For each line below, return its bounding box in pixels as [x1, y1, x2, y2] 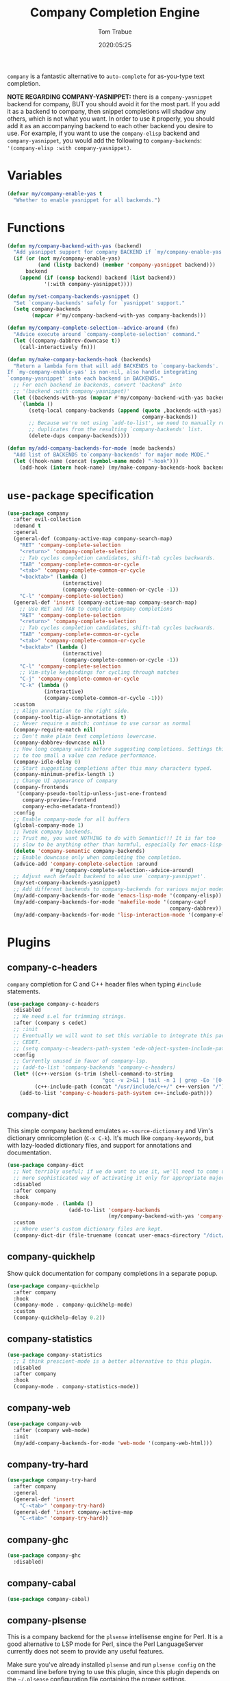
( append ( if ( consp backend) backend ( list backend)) [19, 274, 176, 281]
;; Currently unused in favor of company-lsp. [13, 1058, 149, 1065]
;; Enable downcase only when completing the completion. [13, 854, 183, 861]
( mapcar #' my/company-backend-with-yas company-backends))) [31, 312, 207, 319]
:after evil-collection [13, 516, 81, 523]
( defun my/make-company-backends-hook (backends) [7, 356, 152, 363]
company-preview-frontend [22, 797, 97, 803]
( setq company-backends [13, 306, 81, 313]
